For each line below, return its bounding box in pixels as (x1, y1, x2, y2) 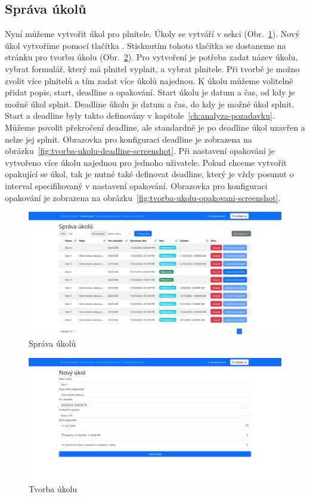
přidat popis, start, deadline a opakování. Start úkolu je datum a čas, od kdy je (5, 86, 295, 98)
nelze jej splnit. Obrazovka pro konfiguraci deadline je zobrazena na (5, 132, 252, 145)
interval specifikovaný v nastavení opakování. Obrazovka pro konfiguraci (5, 179, 268, 192)
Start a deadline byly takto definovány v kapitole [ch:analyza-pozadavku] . (5, 109, 275, 122)
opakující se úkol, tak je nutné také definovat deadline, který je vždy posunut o (5, 168, 294, 180)
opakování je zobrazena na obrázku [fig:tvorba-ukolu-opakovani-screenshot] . (5, 191, 281, 203)
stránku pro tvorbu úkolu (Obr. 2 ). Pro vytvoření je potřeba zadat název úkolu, (5, 51, 298, 63)
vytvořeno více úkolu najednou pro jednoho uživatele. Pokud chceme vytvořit (5, 156, 287, 168)
